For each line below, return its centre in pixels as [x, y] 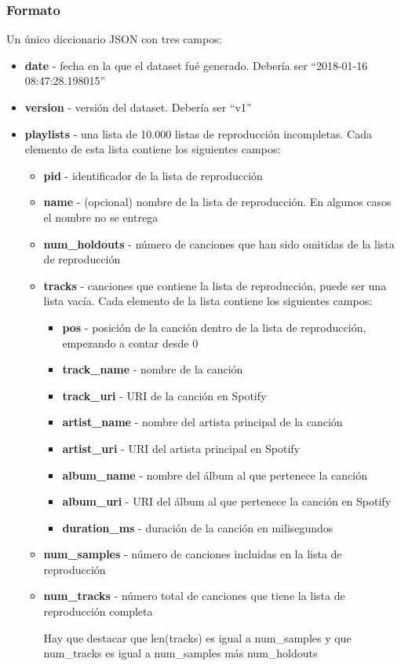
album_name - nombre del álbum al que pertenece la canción [215, 475]
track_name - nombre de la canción [153, 369]
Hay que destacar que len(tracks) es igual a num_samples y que [197, 637]
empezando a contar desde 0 [130, 342]
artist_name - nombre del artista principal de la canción [202, 422]
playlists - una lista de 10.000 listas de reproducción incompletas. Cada [198, 133]
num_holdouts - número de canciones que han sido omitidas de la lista [219, 243]
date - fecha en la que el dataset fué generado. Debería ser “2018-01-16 [196, 65]
